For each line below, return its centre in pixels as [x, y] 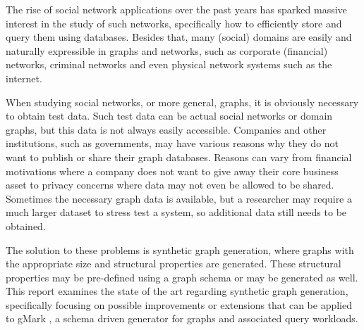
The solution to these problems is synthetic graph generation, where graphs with [180, 249]
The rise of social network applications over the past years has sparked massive [176, 9]
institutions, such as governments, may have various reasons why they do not [172, 143]
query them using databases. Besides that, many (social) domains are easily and [179, 37]
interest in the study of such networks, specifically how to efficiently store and [174, 23]
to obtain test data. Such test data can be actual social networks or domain [169, 116]
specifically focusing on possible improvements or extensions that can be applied [179, 304]
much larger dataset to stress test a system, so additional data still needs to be [176, 212]
